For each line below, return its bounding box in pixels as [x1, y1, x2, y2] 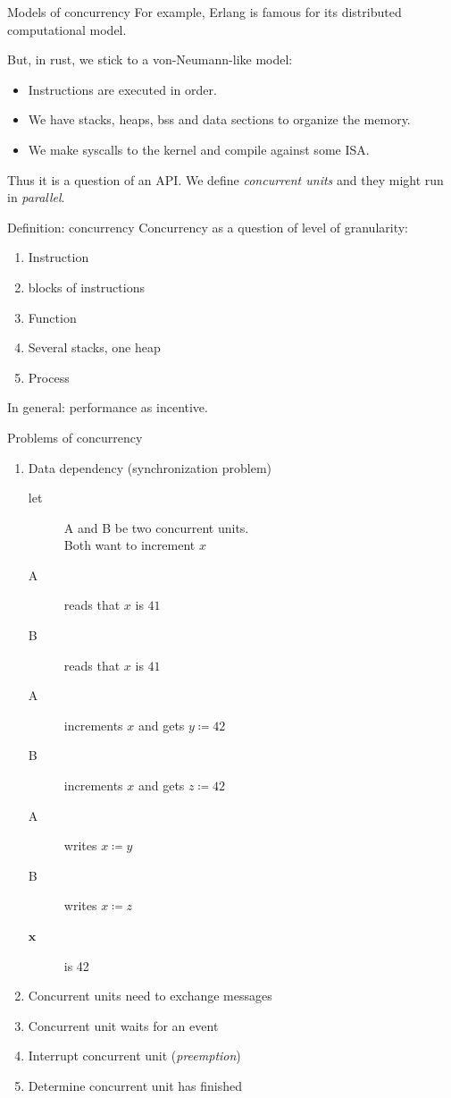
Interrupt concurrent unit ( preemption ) [28, 1046, 241, 1065]
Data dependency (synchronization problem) [28, 458, 272, 477]
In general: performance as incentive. [7, 398, 208, 417]
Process [28, 367, 70, 386]
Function [28, 308, 77, 326]
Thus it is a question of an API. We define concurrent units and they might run [7, 170, 444, 189]
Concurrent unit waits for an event [28, 1016, 219, 1035]
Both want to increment [63, 536, 196, 554]
